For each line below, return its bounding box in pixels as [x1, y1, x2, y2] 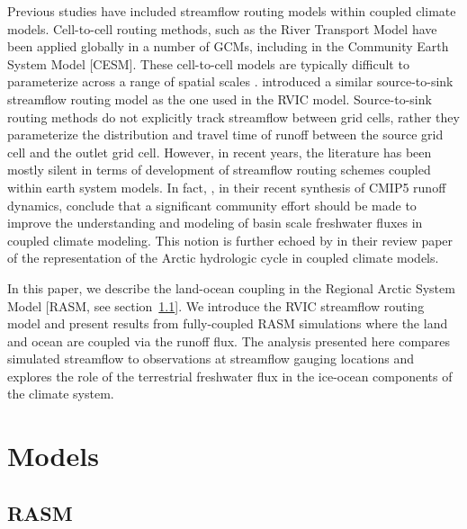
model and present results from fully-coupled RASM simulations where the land [7, 314, 448, 333]
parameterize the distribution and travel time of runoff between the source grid [7, 125, 444, 144]
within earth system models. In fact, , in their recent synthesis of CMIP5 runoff [7, 177, 446, 196]
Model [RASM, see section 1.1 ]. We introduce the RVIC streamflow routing [7, 296, 425, 315]
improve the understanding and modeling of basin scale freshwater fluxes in [7, 213, 423, 232]
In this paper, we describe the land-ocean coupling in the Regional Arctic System [7, 278, 455, 297]
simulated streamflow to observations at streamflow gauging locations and [7, 349, 415, 368]
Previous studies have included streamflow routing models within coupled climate [7, 2, 456, 20]
